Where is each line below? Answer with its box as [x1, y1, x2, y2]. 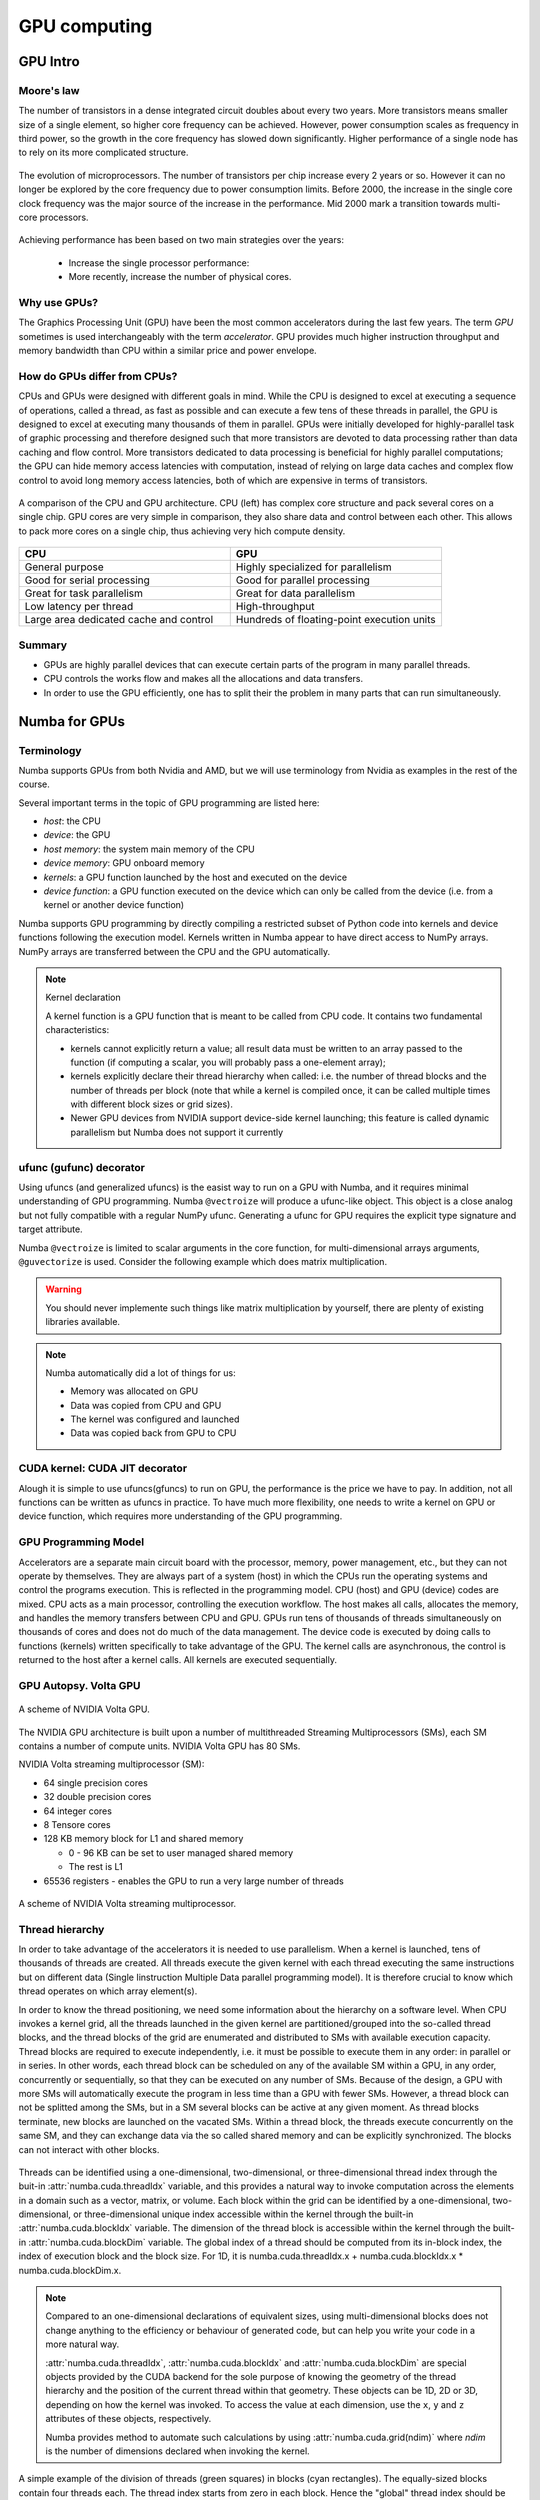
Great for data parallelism [235, 586, 355, 600]
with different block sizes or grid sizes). [70, 1098, 234, 1110]
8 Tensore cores [43, 1818, 111, 1830]
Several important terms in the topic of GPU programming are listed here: [18, 796, 320, 809]
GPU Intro [18, 53, 80, 70]
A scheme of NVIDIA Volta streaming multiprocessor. [18, 1897, 237, 1909]
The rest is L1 [68, 1861, 124, 1873]
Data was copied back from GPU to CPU [70, 1427, 237, 1439]
